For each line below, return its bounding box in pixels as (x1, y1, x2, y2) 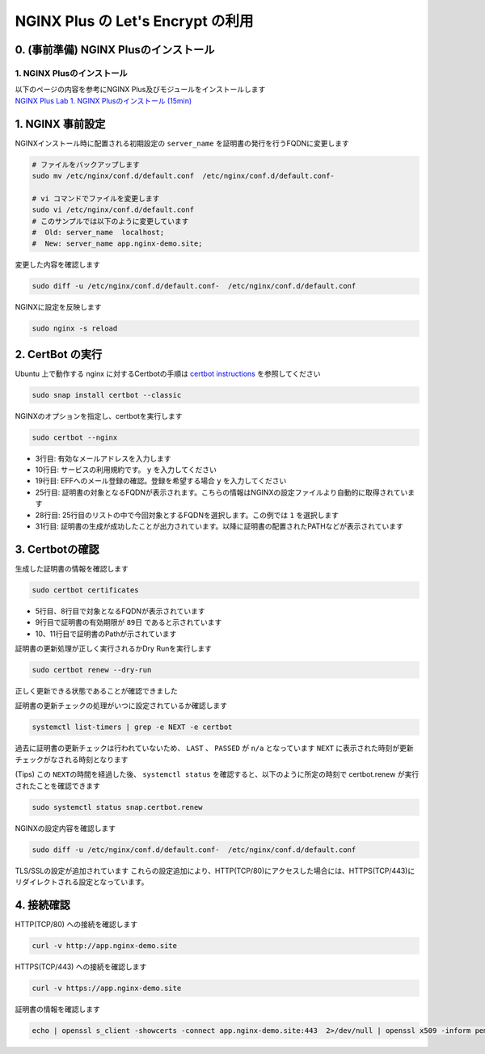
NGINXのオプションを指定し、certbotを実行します (15, 411, 183, 420)
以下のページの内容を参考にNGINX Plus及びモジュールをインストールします (15, 85, 266, 95)
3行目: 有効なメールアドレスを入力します (35, 453, 171, 463)
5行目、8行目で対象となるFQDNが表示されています (35, 606, 205, 616)
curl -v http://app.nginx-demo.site (32, 941, 178, 950)
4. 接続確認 (15, 898, 70, 912)
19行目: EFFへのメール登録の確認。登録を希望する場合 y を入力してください (35, 476, 287, 486)
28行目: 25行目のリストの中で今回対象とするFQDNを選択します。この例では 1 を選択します (35, 510, 339, 520)
